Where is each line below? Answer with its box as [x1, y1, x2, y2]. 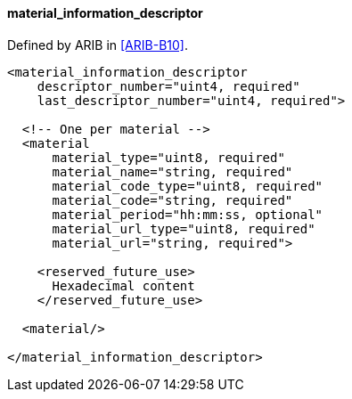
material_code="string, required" [52, 192, 293, 208]
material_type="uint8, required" [52, 150, 285, 165]
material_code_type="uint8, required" [52, 178, 323, 193]
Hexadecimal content [52, 278, 195, 293]
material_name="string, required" [52, 164, 293, 179]
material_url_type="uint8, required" [52, 221, 315, 236]
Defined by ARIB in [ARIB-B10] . [7, 37, 188, 53]
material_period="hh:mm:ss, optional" [52, 207, 323, 222]
